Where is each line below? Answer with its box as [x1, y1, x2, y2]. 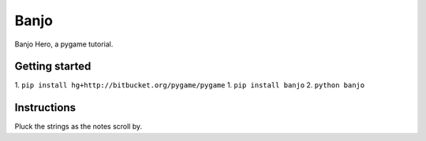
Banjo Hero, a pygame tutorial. [14, 39, 114, 49]
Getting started [14, 60, 92, 73]
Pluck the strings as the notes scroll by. [14, 122, 143, 132]
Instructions [14, 101, 77, 114]
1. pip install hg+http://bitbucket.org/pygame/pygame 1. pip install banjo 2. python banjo [14, 80, 365, 90]
